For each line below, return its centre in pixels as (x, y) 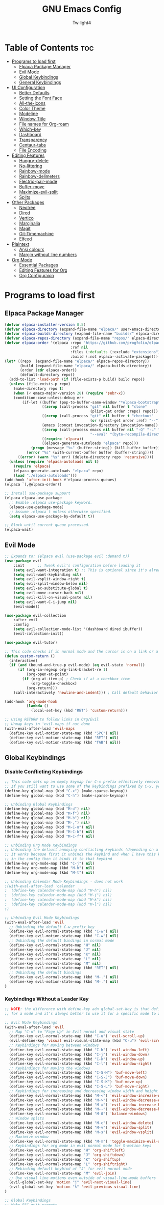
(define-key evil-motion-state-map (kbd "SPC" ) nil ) (64, 733)
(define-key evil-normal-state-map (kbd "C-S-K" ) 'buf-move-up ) (76, 1082)
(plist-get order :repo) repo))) (124, 411)
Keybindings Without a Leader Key (47, 999)
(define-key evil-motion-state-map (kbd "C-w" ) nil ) (64, 936)
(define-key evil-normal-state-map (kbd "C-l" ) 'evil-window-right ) (80, 1063)
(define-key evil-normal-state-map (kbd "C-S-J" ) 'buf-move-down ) (78, 1077)
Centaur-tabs (32, 145)
